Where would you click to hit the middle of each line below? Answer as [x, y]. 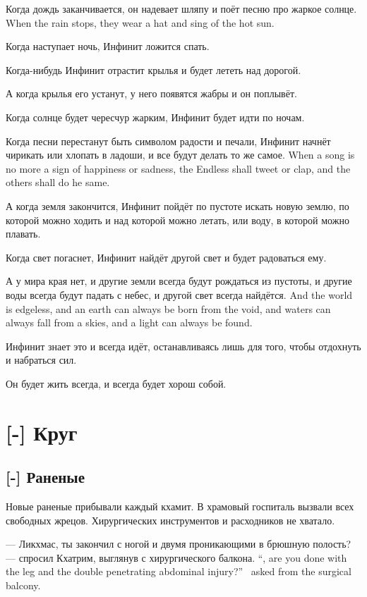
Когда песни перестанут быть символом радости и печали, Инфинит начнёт [168, 141]
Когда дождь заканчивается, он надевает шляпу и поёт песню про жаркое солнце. [181, 8]
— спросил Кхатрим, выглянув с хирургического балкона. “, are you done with [176, 557]
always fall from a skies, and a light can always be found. [129, 322]
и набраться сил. [41, 360]
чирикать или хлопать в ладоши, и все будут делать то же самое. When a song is [180, 155]
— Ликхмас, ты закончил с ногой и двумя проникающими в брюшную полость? [179, 544]
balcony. [23, 585]
